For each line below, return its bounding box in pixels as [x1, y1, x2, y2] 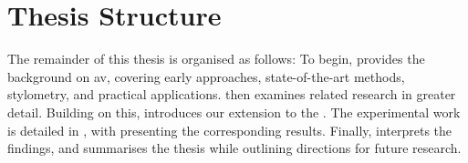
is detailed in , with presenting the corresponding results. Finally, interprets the [7, 120, 452, 139]
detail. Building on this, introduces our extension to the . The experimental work [7, 102, 461, 121]
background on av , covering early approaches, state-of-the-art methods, [7, 66, 405, 86]
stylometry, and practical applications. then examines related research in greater [7, 85, 456, 104]
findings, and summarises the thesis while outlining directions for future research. [7, 138, 462, 158]
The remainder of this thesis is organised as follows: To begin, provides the [7, 49, 425, 68]
